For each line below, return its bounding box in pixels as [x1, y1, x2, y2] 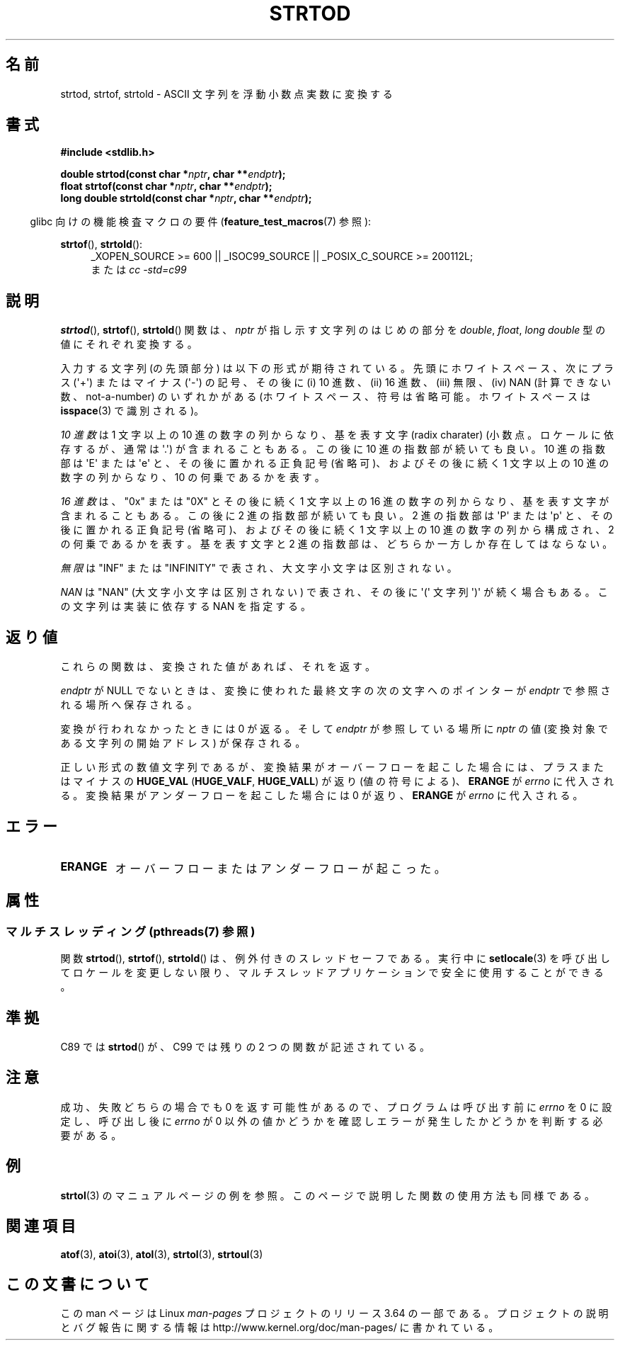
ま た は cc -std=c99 [91, 264, 187, 276]
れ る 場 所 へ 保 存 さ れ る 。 [60, 699, 197, 711]
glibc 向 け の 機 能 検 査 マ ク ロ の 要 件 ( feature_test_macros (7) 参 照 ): [30, 215, 372, 228]
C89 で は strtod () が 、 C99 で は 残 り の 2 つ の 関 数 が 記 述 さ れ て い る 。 [60, 1041, 430, 1053]
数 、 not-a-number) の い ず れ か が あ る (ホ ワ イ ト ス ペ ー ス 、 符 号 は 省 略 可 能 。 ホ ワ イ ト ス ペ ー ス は [60, 390, 590, 403]
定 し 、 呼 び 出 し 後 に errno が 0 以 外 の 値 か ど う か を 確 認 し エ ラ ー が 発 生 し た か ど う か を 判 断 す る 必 [60, 1114, 603, 1127]
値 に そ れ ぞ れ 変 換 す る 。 [60, 338, 197, 351]
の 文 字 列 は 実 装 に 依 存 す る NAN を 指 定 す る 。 [60, 600, 311, 613]
